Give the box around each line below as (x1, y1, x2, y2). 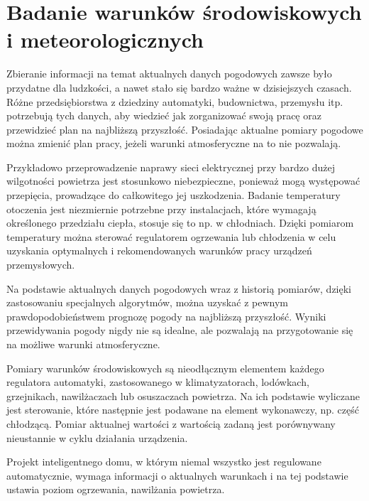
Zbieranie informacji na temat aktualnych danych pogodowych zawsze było (6, 66, 332, 81)
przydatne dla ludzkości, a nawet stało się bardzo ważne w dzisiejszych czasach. (6, 80, 352, 95)
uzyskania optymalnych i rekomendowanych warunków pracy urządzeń (6, 243, 312, 258)
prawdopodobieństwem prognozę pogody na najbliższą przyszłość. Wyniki (6, 308, 326, 323)
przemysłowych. (6, 257, 75, 272)
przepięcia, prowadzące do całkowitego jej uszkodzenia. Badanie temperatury (6, 188, 341, 203)
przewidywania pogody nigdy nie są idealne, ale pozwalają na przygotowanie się (6, 323, 353, 338)
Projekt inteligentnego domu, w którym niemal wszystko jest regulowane (6, 454, 321, 469)
